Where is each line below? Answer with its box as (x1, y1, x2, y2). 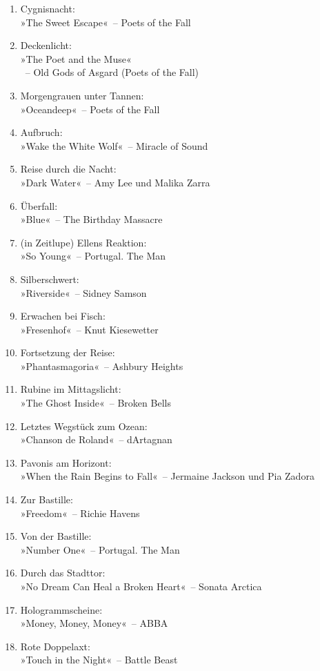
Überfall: (20, 198, 58, 213)
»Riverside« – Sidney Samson (20, 285, 147, 300)
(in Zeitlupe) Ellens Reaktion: (20, 235, 147, 249)
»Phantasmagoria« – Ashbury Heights (20, 358, 183, 373)
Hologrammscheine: (20, 602, 103, 616)
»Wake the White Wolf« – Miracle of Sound (20, 138, 208, 153)
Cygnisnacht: (20, 1, 75, 15)
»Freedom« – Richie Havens (20, 505, 140, 520)
